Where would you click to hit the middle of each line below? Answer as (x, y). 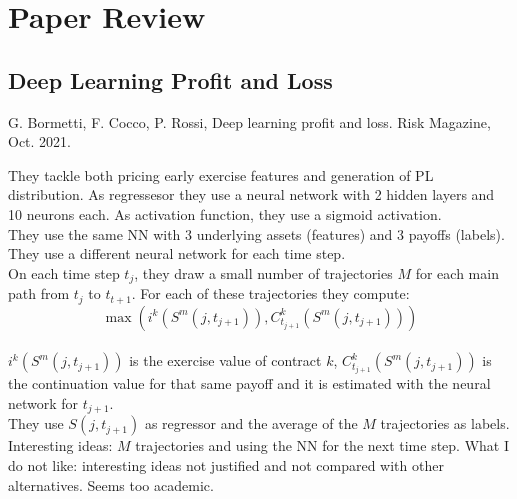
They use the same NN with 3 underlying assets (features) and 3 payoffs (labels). (256, 233)
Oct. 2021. (39, 141)
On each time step (64, 272)
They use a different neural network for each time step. (177, 253)
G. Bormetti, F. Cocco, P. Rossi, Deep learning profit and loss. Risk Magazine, (249, 121)
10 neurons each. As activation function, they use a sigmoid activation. (225, 213)
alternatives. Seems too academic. (111, 484)
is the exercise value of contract (225, 360)
